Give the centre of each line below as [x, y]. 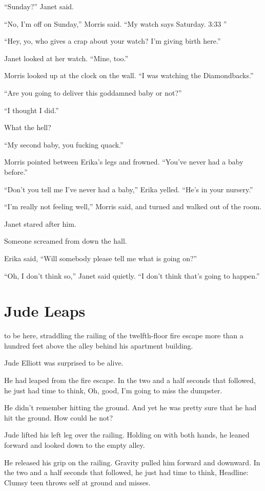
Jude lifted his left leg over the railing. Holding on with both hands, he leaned [127, 435]
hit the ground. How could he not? [59, 417]
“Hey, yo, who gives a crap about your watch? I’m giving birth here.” [113, 41]
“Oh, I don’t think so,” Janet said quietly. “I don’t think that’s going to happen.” [132, 275]
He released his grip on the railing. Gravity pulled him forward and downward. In [132, 462]
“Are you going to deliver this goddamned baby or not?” [93, 92]
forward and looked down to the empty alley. [75, 444]
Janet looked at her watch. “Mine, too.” [66, 58]
